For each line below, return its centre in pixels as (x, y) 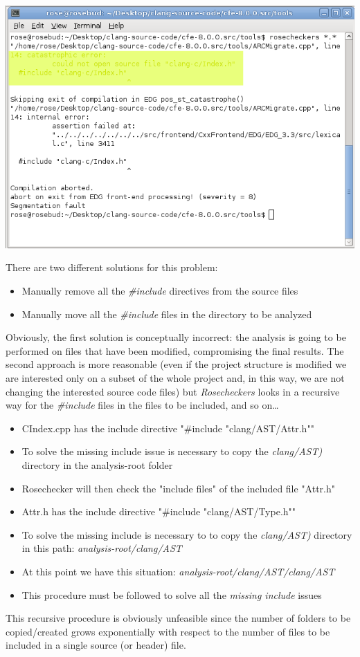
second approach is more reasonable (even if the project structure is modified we (176, 364)
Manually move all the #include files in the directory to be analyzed (167, 314)
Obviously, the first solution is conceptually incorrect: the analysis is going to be (176, 337)
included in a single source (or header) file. (96, 645)
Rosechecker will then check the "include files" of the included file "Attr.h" (179, 488)
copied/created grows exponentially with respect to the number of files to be (168, 631)
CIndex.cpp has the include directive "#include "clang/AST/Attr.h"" (168, 428)
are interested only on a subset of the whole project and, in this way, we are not (175, 377)
